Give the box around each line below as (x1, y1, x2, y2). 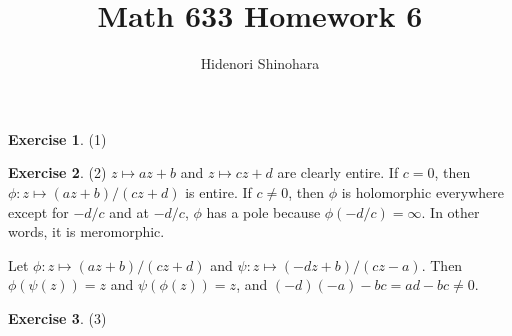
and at (109, 201, 149, 222)
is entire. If (185, 181, 252, 202)
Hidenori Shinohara (200, 53, 320, 74)
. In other (421, 201, 480, 222)
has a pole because (206, 201, 321, 222)
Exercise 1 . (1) (8, 128, 107, 149)
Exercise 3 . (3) (8, 307, 107, 328)
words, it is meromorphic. (8, 221, 165, 242)
